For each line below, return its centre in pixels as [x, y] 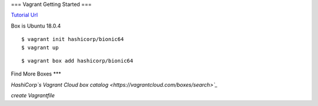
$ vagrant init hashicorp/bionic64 [73, 39]
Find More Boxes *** [36, 74]
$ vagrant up [40, 47]
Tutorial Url [24, 15]
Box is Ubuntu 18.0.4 [36, 26]
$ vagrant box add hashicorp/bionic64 [77, 61]
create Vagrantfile [33, 95]
